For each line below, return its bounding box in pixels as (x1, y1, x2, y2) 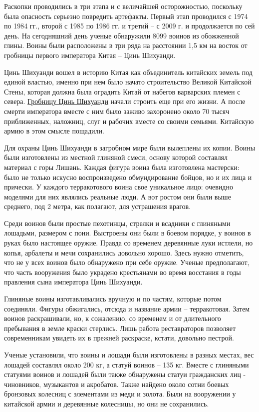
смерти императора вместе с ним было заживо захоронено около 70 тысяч (4, 105, 230, 116)
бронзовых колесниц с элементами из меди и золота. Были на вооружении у (4, 388, 236, 399)
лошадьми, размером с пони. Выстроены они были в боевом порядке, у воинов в (4, 227, 251, 238)
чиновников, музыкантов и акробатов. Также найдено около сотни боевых (4, 378, 229, 389)
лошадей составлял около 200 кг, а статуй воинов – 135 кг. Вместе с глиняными (4, 359, 249, 369)
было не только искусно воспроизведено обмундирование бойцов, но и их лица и (4, 171, 252, 182)
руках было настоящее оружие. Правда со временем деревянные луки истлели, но (4, 237, 253, 248)
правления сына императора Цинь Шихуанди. (4, 276, 143, 287)
